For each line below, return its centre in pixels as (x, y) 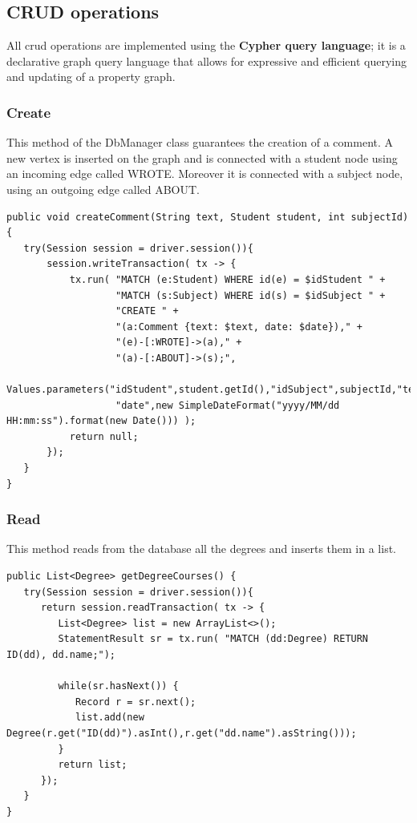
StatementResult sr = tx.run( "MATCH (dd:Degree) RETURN (213, 639)
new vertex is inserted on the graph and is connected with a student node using (202, 157)
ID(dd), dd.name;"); (61, 655)
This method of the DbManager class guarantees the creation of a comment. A (200, 142)
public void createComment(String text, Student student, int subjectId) (208, 217)
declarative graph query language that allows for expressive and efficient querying (207, 61)
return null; (104, 436)
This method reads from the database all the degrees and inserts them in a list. (201, 549)
